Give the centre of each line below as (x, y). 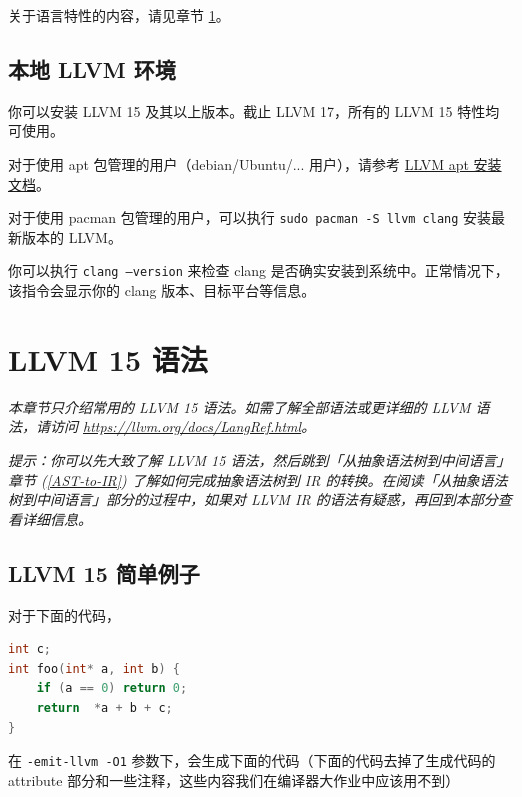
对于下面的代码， (64, 614)
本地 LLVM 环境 (92, 68)
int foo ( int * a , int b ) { (94, 668)
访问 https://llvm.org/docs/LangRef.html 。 (182, 426)
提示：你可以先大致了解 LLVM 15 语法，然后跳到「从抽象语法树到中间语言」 (259, 459)
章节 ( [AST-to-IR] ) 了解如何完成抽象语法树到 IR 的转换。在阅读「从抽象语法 (258, 479)
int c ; (29, 649)
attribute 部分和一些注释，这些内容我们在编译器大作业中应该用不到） (234, 779)
